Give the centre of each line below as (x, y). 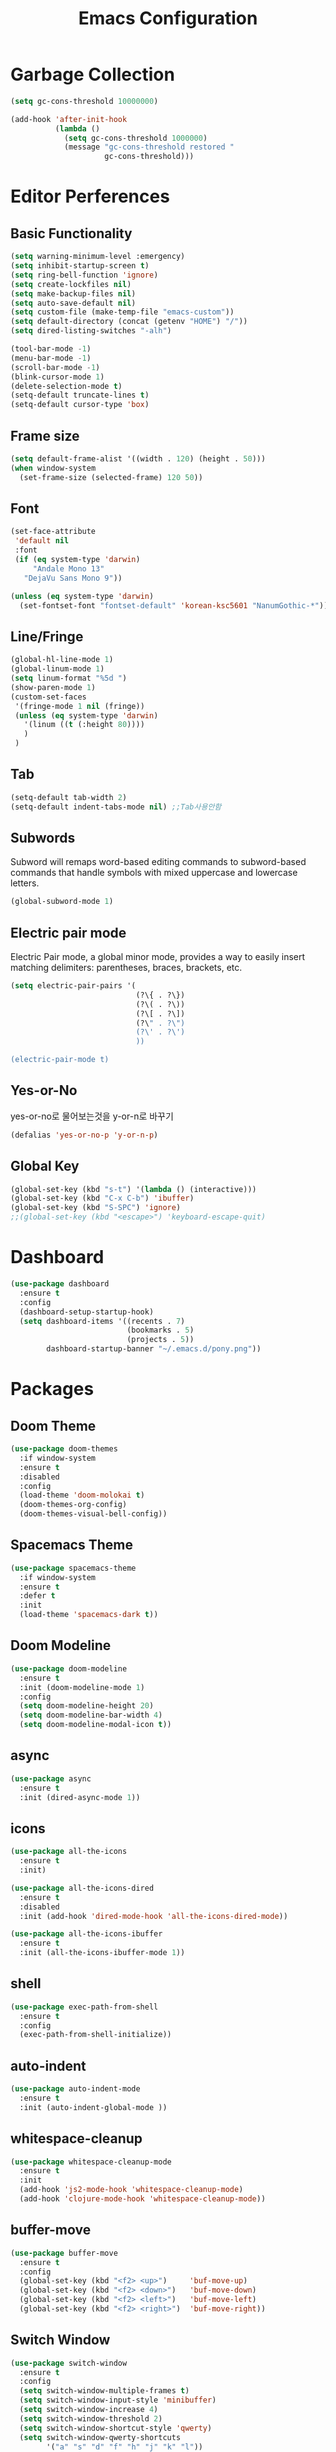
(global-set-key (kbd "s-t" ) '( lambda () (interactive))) (133, 1189)
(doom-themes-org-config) (73, 1505)
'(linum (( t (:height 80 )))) (84, 725)
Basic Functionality (71, 233)
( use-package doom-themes (64, 1449)
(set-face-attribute (53, 532)
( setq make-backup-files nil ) (73, 293)
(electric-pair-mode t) (60, 1060)
